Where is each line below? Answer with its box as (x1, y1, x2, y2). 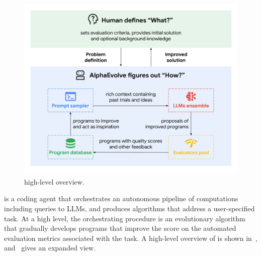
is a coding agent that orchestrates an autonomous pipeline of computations (4, 193, 238, 204)
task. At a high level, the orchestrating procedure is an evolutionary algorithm (4, 213, 245, 223)
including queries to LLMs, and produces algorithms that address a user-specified (4, 203, 255, 214)
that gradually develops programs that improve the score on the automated (4, 223, 236, 233)
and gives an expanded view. (4, 242, 96, 253)
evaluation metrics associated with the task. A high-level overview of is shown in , (4, 232, 257, 243)
